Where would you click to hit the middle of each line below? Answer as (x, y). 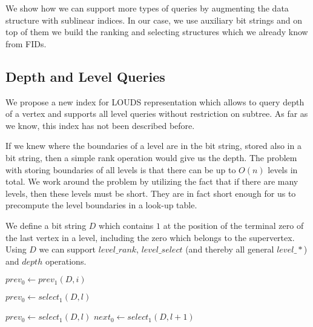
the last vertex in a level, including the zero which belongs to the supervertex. (150, 237)
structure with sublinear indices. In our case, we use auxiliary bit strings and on (154, 20)
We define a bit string (46, 225)
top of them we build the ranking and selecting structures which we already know (157, 32)
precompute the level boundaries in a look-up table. (101, 205)
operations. (66, 261)
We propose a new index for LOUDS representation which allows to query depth (155, 101)
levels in (283, 169)
